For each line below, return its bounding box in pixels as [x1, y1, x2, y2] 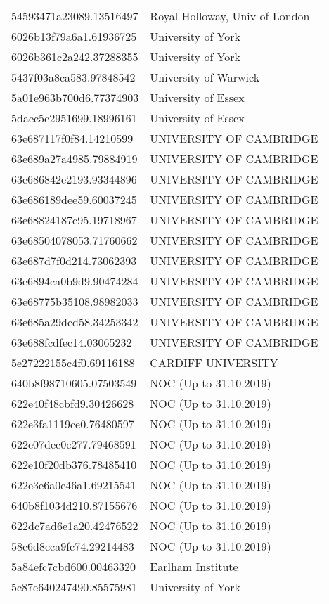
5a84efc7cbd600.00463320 [11, 558, 136, 574]
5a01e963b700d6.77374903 [11, 89, 139, 105]
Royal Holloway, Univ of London [150, 8, 310, 24]
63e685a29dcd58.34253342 [11, 314, 138, 330]
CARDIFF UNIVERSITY [150, 354, 278, 371]
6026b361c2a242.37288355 [11, 49, 138, 65]
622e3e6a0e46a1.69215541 [11, 477, 136, 493]
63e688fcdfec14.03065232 [11, 334, 132, 350]
